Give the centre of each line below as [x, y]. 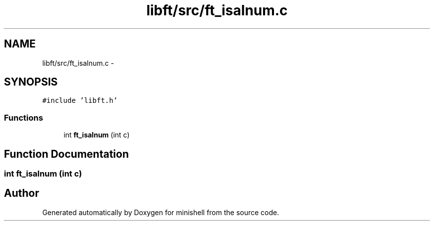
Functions [24, 117]
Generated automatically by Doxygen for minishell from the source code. [161, 212]
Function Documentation [66, 154]
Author [22, 193]
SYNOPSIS [31, 82]
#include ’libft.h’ [80, 101]
